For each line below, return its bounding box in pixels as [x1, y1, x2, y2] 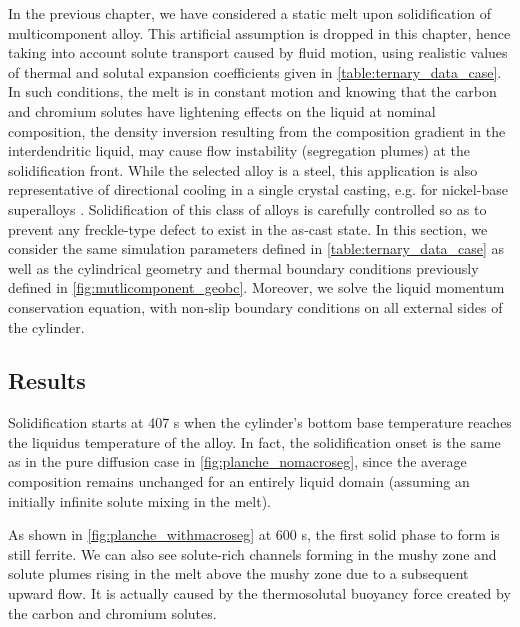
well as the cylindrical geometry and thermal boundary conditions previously [8, 257, 479, 278]
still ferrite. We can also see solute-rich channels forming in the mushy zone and [8, 543, 497, 564]
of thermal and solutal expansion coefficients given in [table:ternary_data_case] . [8, 61, 502, 82]
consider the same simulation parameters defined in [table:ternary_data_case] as [8, 238, 505, 259]
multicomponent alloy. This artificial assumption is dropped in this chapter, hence [8, 22, 511, 43]
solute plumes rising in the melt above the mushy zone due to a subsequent [8, 563, 469, 584]
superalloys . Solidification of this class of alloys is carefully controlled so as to [8, 198, 487, 219]
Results [8, 365, 86, 396]
